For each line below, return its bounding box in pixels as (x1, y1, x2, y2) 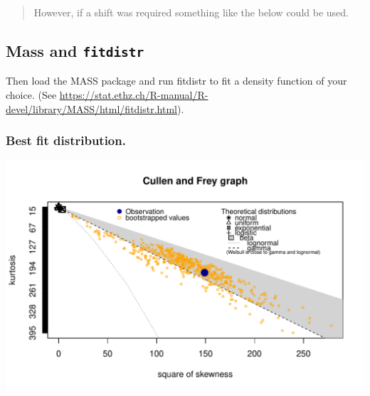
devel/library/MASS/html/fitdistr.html (6, 101, 177, 116)
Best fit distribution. (6, 132, 126, 149)
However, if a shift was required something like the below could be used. (33, 5, 349, 19)
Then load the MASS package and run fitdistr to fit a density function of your (6, 73, 347, 88)
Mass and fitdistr (6, 39, 144, 61)
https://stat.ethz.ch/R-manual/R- (59, 87, 208, 102)
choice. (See (6, 87, 57, 102)
